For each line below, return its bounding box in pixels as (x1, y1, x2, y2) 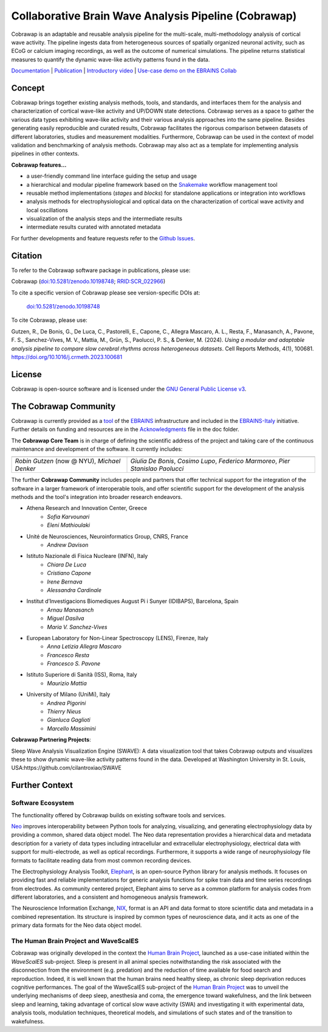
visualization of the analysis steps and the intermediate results (26, 215, 182, 222)
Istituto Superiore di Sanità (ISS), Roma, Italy (26, 671, 137, 678)
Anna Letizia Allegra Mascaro (47, 643, 121, 650)
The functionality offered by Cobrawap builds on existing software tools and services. (11, 811, 226, 818)
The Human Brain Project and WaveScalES (11, 937, 139, 945)
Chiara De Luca (47, 560, 86, 568)
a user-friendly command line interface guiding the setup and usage (26, 172, 197, 180)
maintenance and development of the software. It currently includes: (11, 445, 183, 453)
